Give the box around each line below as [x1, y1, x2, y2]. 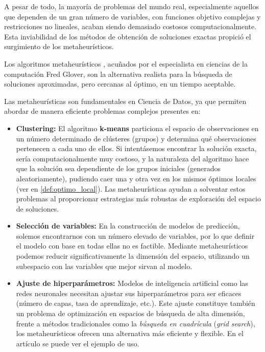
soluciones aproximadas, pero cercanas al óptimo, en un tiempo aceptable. [4, 78, 236, 89]
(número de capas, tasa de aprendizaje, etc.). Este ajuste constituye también [16, 298, 255, 308]
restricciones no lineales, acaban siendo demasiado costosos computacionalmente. [4, 21, 257, 32]
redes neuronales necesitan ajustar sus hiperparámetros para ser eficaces [16, 287, 242, 298]
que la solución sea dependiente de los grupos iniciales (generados [16, 163, 221, 174]
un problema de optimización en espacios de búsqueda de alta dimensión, [16, 308, 245, 319]
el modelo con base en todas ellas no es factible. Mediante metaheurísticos [16, 240, 248, 251]
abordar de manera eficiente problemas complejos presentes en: [4, 106, 201, 116]
